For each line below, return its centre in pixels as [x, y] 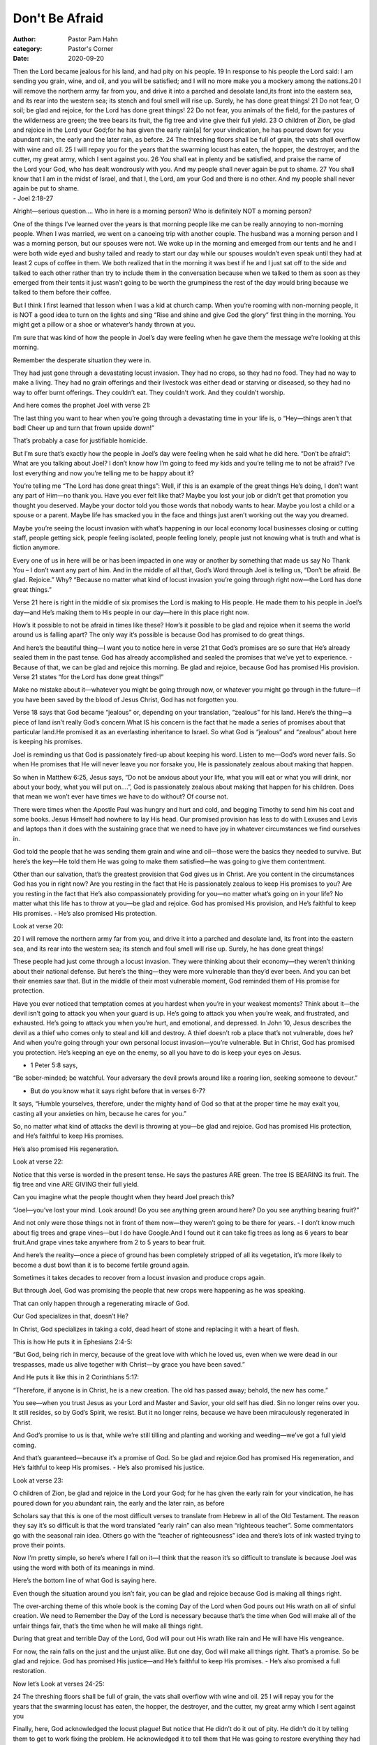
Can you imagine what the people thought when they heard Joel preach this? [124, 1197]
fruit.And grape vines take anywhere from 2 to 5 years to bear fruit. [109, 1242]
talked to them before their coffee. [62, 292]
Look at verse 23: [38, 1480]
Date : [21, 59]
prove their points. [39, 1545]
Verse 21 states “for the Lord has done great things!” [88, 676]
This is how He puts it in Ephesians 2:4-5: [73, 1342]
